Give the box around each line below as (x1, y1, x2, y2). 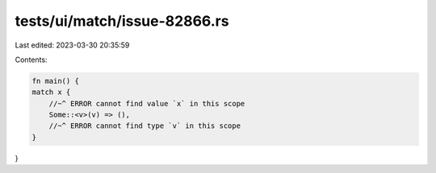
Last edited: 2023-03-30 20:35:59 (15, 40, 130, 50)
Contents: (15, 55, 48, 64)
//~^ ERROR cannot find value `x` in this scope (48, 99, 245, 108)
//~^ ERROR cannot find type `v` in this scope (48, 122, 241, 130)
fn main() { (31, 76, 80, 85)
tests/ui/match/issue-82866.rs (15, 12, 229, 30)
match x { (31, 88, 71, 97)
